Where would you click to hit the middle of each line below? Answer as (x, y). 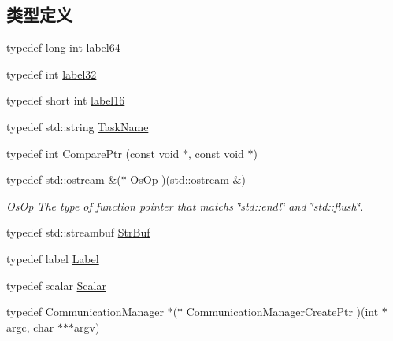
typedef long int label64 (63, 48)
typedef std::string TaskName (78, 126)
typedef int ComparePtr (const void (93, 153)
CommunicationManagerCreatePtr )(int (282, 312)
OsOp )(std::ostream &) (188, 180)
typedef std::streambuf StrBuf (78, 232)
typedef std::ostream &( (64, 180)
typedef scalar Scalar (56, 285)
